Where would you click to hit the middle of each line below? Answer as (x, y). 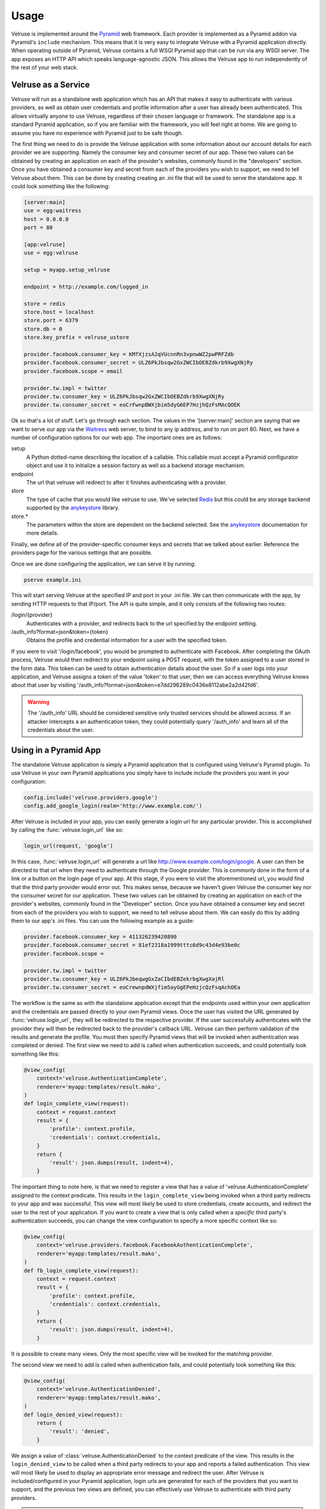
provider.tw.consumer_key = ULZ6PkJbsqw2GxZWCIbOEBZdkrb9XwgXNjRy (124, 396)
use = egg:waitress (53, 211)
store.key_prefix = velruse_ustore (76, 337)
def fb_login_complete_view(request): (81, 1270)
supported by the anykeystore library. (73, 508)
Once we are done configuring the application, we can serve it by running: (104, 564)
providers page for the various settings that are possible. (82, 553)
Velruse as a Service (50, 85)
